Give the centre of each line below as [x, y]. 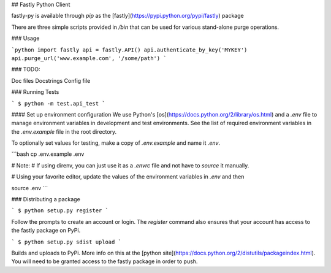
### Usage [25, 38]
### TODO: [26, 69]
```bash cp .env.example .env [48, 154]
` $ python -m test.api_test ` [58, 103]
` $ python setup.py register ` [60, 211]
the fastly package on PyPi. [46, 231]
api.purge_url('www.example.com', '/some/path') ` [89, 58]
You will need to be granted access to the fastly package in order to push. [105, 261]
